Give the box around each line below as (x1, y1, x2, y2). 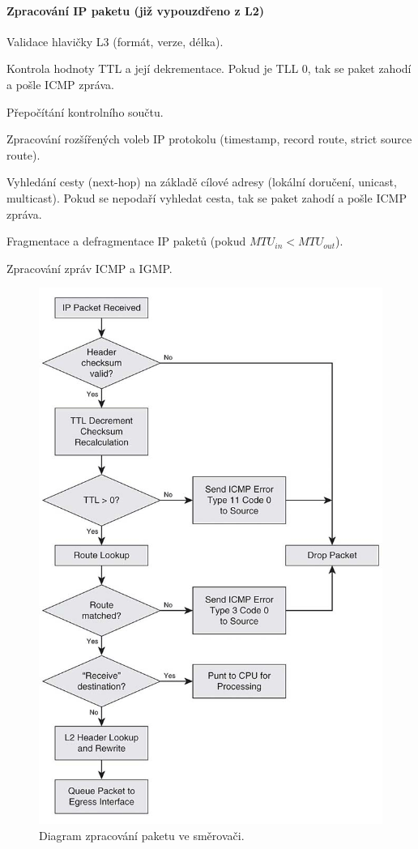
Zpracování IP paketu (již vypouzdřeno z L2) (6, 2, 264, 19)
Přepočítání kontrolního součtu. (6, 103, 164, 120)
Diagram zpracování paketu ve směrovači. (39, 826, 245, 843)
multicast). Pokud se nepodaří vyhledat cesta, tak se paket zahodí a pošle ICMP (6, 189, 407, 206)
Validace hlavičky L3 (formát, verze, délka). (6, 32, 224, 49)
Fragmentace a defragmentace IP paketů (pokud (6, 233, 246, 250)
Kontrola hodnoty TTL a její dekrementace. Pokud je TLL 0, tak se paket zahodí (6, 60, 412, 77)
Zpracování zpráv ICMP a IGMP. (6, 259, 173, 276)
